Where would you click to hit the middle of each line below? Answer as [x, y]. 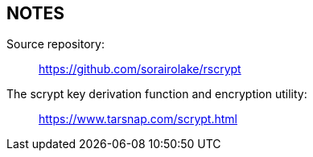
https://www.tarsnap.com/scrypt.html [138, 119]
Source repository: [56, 44]
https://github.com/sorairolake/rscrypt [140, 69]
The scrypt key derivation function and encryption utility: [157, 94]
